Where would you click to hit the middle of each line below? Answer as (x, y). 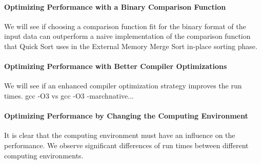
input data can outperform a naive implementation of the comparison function (127, 36)
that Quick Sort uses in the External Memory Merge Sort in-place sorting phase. (131, 46)
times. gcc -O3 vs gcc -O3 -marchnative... (69, 95)
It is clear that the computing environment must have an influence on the (120, 135)
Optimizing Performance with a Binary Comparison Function (115, 6)
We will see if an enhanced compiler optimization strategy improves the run (123, 86)
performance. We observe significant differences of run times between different (126, 145)
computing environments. (44, 155)
